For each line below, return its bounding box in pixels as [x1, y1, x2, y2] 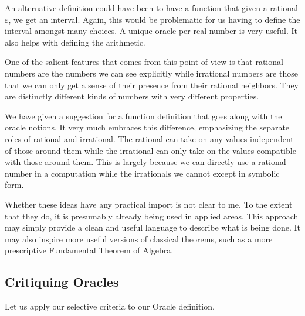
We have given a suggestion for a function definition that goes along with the [5, 109, 282, 122]
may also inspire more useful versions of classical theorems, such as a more [5, 232, 273, 245]
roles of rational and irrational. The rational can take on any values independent [5, 132, 294, 145]
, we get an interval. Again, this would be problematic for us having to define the [8, 13, 300, 25]
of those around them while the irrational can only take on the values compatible [5, 144, 296, 156]
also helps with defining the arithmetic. [5, 36, 145, 48]
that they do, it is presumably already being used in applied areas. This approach [5, 209, 299, 222]
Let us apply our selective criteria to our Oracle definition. [5, 300, 215, 312]
